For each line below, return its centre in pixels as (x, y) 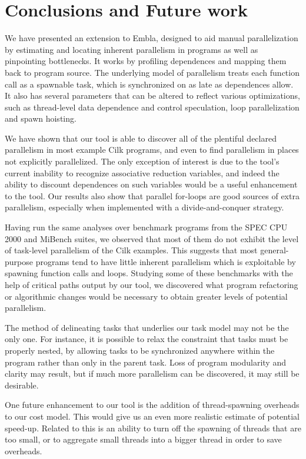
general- (275, 250)
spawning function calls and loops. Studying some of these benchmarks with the (149, 273)
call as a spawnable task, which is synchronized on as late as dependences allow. (149, 84)
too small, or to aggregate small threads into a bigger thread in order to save (143, 439)
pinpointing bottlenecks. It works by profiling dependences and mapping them (146, 61)
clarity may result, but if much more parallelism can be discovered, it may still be (152, 373)
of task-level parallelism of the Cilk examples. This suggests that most (131, 250)
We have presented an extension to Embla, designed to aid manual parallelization (152, 38)
